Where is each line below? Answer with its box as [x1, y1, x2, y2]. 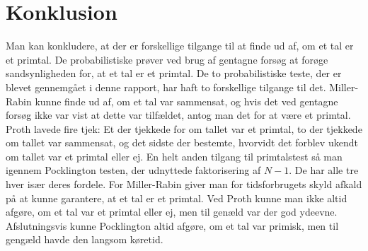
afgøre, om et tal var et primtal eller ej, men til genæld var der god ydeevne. [6, 204, 338, 219]
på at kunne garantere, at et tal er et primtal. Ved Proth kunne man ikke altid [6, 190, 347, 205]
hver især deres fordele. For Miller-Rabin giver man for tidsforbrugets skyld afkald [6, 177, 362, 192]
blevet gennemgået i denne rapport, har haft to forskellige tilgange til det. [6, 79, 326, 94]
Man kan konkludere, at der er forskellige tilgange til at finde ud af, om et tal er [6, 38, 354, 53]
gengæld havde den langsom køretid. [6, 232, 163, 247]
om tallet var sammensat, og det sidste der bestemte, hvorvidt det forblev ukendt [6, 135, 358, 150]
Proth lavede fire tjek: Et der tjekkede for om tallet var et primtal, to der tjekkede [6, 121, 362, 136]
